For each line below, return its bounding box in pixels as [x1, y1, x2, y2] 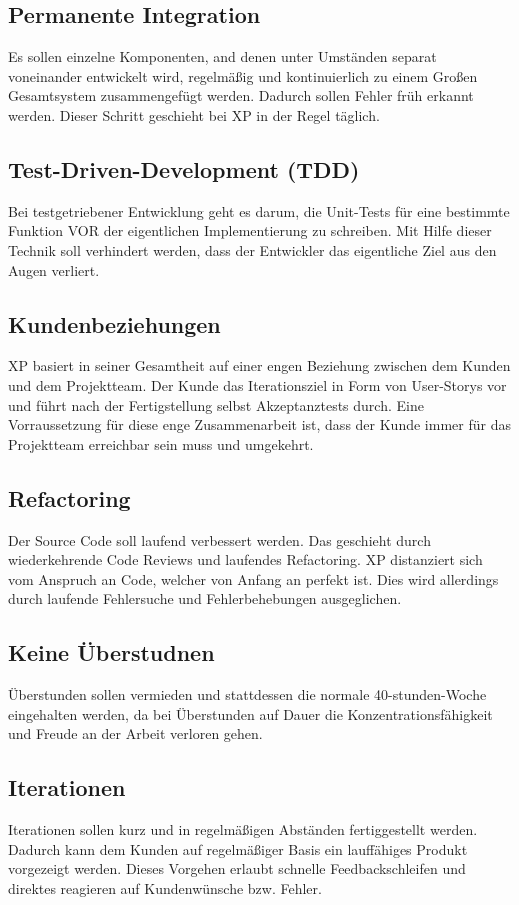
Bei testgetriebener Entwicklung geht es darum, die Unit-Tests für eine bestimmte [8, 200, 510, 221]
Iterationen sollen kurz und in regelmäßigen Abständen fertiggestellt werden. [8, 819, 478, 840]
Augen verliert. [8, 259, 100, 280]
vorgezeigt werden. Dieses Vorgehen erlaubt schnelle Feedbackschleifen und [8, 858, 466, 879]
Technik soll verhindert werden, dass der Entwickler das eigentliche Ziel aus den [8, 239, 497, 260]
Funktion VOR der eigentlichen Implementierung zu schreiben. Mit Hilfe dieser [8, 220, 492, 241]
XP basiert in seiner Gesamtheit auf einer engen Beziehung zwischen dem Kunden [8, 355, 511, 376]
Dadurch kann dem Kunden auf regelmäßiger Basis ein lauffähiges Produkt [8, 838, 468, 859]
